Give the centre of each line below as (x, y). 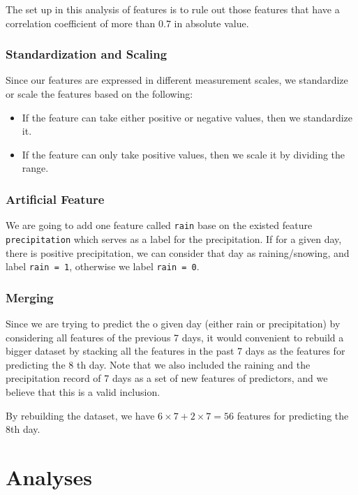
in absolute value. (211, 23)
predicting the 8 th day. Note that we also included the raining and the (158, 364)
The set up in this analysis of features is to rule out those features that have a (173, 9)
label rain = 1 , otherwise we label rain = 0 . (103, 266)
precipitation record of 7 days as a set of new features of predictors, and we (167, 378)
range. (35, 168)
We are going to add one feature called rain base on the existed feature (159, 225)
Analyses (49, 476)
